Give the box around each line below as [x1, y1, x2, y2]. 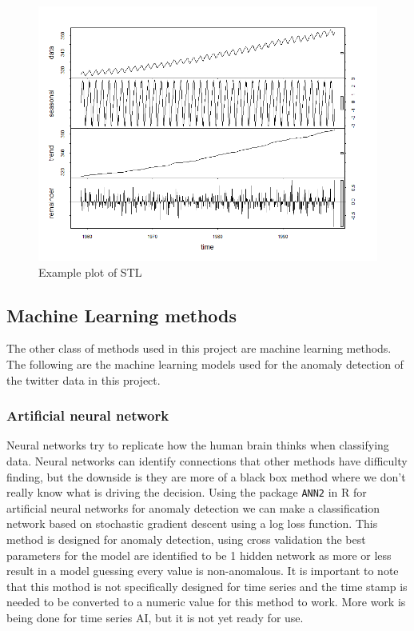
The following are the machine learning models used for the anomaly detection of [6, 355, 404, 372]
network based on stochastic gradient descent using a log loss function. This [6, 515, 378, 532]
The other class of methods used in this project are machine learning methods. [6, 340, 392, 357]
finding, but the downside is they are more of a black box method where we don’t [6, 468, 406, 485]
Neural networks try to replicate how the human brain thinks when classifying [6, 437, 389, 453]
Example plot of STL [38, 263, 142, 280]
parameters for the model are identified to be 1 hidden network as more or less [6, 546, 392, 563]
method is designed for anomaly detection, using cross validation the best [6, 531, 366, 548]
